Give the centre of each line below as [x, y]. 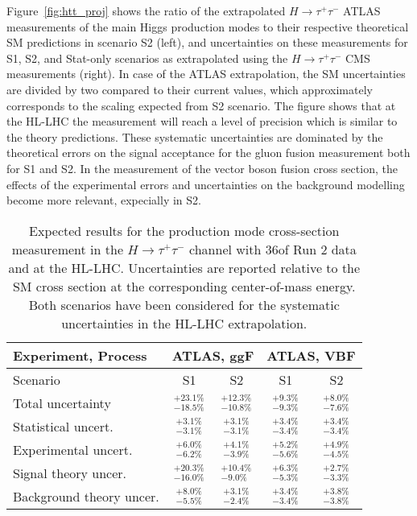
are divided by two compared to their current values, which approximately [190, 89]
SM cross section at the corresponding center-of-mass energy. [184, 286]
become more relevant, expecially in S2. [104, 200]
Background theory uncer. [86, 496]
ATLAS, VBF [311, 355]
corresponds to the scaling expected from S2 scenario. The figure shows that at [201, 105]
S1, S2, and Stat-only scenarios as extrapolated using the [147, 58]
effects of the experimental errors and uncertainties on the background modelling [206, 184]
